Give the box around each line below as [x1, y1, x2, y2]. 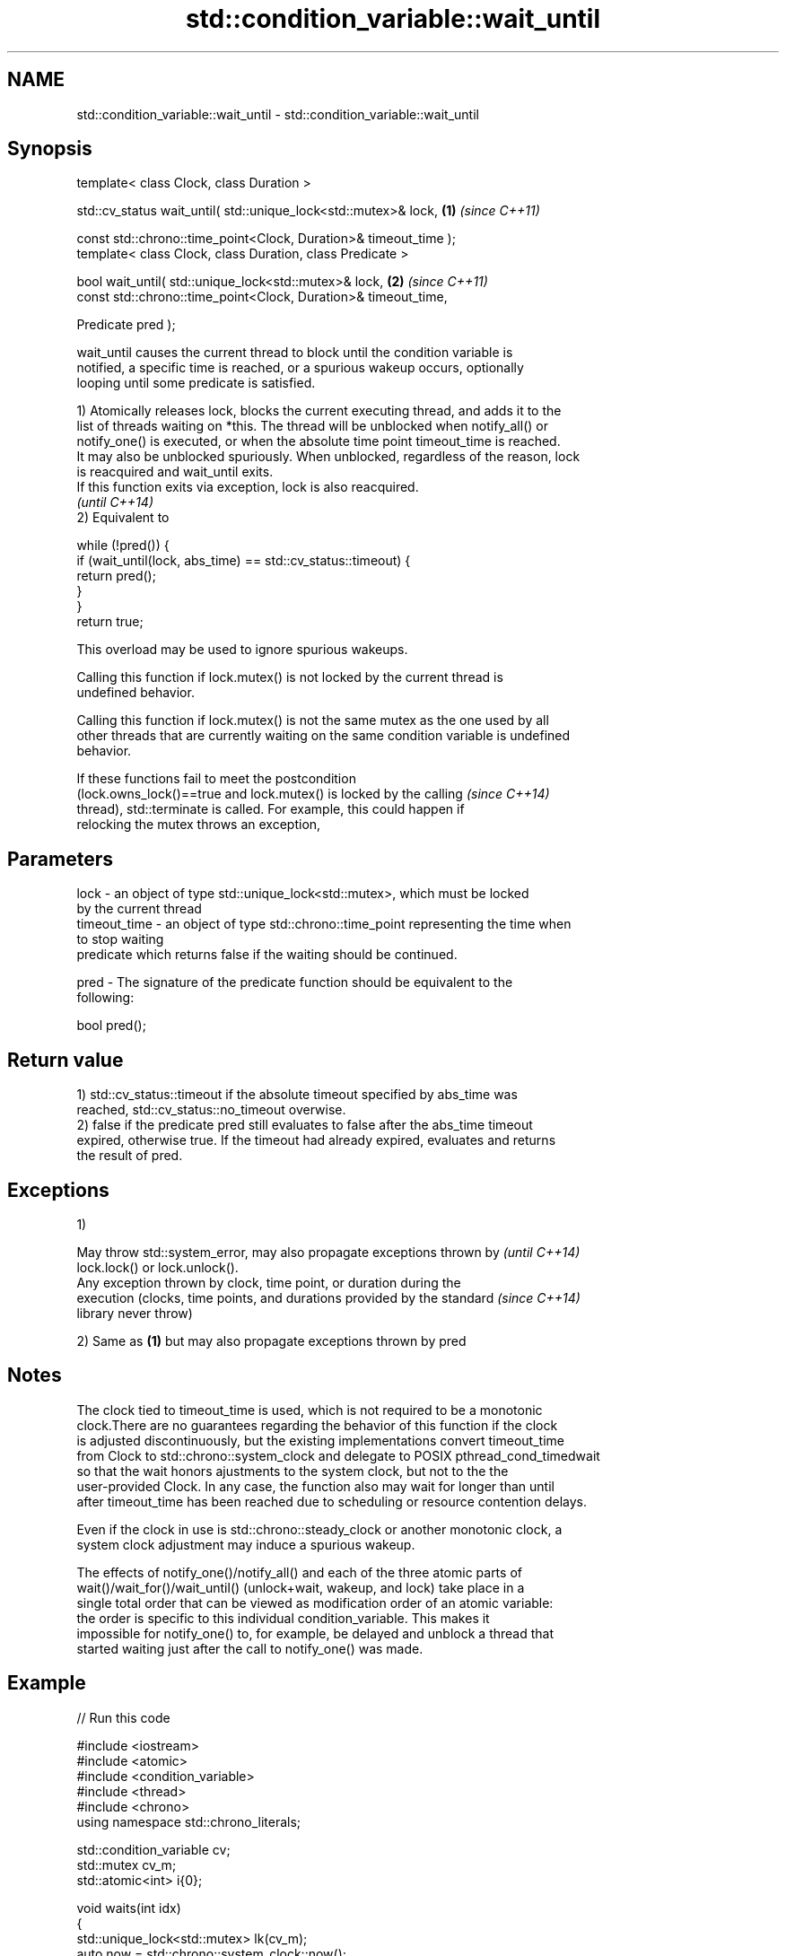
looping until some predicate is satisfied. [76, 375, 316, 391]
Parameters [7, 847, 113, 870]
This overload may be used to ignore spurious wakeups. [76, 642, 408, 658]
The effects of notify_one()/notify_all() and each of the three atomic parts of [76, 1564, 522, 1580]
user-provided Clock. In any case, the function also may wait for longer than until [76, 1478, 555, 1494]
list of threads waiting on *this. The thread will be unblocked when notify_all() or [76, 418, 548, 434]
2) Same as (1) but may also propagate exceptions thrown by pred [76, 1332, 467, 1349]
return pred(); [76, 568, 156, 584]
